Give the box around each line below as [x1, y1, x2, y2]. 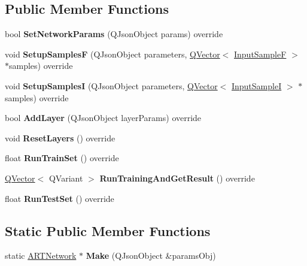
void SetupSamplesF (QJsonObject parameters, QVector [5, 47, 220, 60]
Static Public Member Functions [5, 221, 211, 240]
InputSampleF [234, 47, 287, 60]
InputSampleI [231, 79, 282, 92]
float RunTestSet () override [5, 192, 114, 204]
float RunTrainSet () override [5, 152, 119, 164]
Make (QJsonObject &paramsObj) [86, 249, 216, 262]
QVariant [48, 171, 83, 184]
